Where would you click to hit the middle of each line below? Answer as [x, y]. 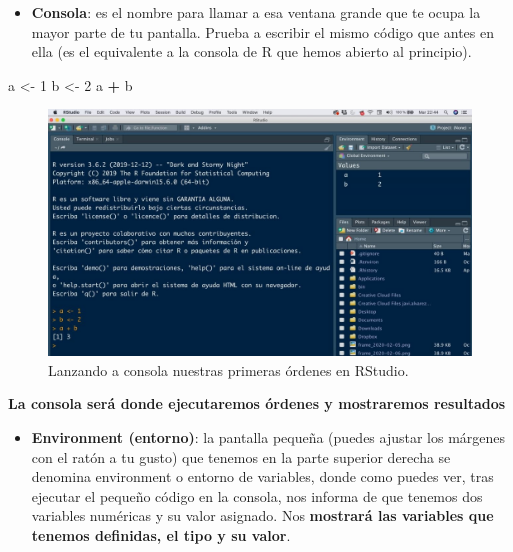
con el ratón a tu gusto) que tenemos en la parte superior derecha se [241, 456]
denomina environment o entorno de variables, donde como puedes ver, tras [262, 476]
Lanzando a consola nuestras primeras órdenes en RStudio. [228, 369]
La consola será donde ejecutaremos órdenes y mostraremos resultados [257, 403]
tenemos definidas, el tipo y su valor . [161, 534]
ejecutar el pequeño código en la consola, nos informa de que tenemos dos [257, 495]
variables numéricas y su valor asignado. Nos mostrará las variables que [262, 515]
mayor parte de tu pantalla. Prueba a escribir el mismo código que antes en [263, 31]
